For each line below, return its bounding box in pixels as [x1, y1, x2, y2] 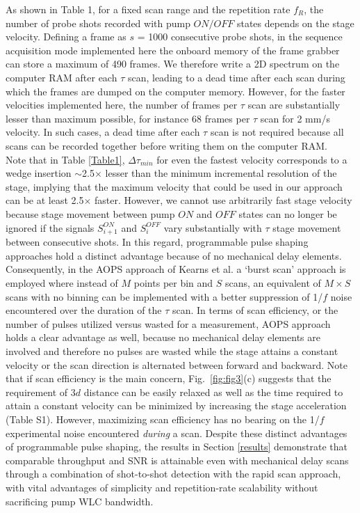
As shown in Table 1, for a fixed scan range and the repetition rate [6, 2, 291, 16]
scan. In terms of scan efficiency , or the [172, 303, 338, 317]
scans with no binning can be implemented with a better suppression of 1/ [6, 289, 323, 303]
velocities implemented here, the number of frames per [6, 97, 238, 112]
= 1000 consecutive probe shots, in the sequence [137, 29, 343, 44]
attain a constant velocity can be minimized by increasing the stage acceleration [6, 398, 347, 413]
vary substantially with [163, 220, 262, 235]
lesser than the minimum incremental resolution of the [105, 166, 337, 180]
